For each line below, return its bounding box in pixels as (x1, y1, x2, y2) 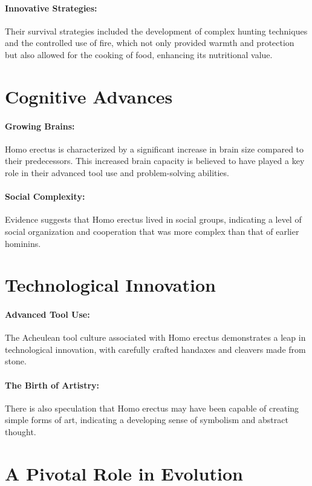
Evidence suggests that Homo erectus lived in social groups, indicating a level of (5, 213, 302, 226)
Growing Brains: (5, 119, 75, 132)
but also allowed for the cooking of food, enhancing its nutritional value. (5, 48, 273, 61)
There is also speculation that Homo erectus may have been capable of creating (5, 401, 299, 414)
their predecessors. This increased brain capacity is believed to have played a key (5, 154, 305, 167)
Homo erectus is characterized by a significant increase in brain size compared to (5, 142, 304, 155)
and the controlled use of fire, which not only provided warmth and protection (5, 36, 294, 49)
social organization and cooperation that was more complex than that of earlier (5, 225, 299, 237)
